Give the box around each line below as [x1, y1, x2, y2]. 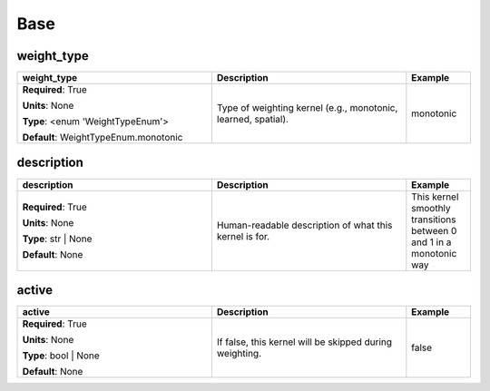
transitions [411, 213, 456, 226]
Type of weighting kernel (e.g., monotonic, [216, 102, 398, 114]
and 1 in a [411, 236, 452, 249]
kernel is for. [216, 230, 270, 242]
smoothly [411, 201, 451, 214]
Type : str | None [22, 232, 93, 245]
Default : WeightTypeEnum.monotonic [22, 132, 183, 144]
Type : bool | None [22, 349, 100, 362]
